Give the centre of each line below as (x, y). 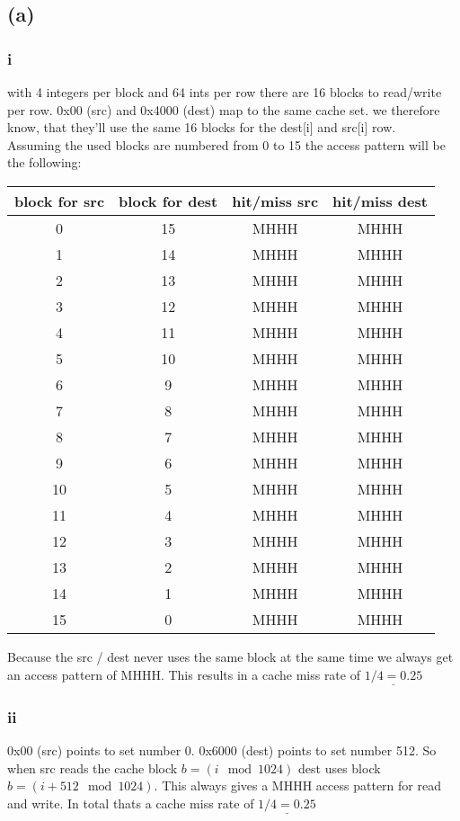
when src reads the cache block (93, 767)
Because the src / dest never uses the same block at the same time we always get (230, 656)
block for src (60, 201)
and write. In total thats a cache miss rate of (131, 803)
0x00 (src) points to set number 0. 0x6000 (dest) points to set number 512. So (222, 750)
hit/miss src (275, 201)
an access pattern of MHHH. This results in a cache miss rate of (184, 674)
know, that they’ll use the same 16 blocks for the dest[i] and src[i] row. (202, 127)
